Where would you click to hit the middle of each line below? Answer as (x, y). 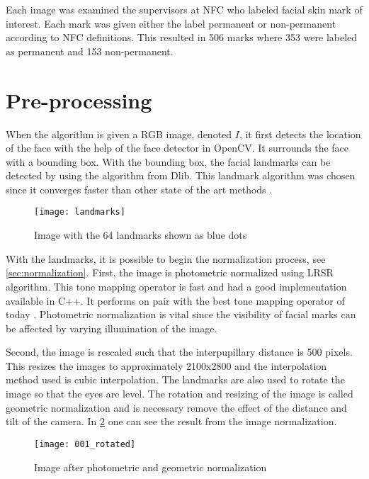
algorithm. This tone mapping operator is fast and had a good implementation (176, 286)
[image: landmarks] (80, 212)
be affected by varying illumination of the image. (112, 328)
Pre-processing (79, 100)
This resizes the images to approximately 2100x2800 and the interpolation (166, 365)
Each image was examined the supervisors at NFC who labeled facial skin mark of (184, 9)
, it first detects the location (300, 134)
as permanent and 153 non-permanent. (90, 51)
